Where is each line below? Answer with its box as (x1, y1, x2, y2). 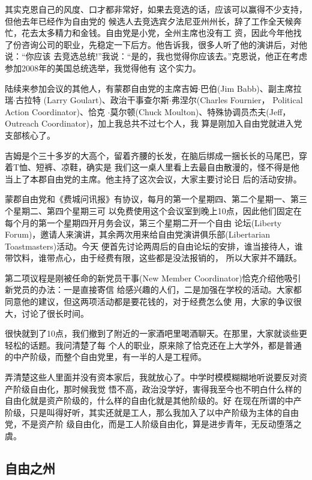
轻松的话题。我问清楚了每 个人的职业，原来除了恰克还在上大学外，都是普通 (5, 338, 302, 351)
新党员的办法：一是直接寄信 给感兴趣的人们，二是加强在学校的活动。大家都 (5, 283, 302, 296)
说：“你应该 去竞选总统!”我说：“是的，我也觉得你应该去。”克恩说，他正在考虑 (5, 50, 307, 62)
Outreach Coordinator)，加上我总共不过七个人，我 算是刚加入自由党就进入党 (5, 117, 302, 130)
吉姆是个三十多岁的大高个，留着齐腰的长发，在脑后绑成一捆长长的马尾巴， (5, 149, 299, 161)
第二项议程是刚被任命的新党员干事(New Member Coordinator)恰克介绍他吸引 (5, 271, 301, 284)
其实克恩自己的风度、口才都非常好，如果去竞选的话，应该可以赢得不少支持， (5, 3, 307, 15)
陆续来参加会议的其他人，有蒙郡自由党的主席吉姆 (5, 82, 198, 94)
